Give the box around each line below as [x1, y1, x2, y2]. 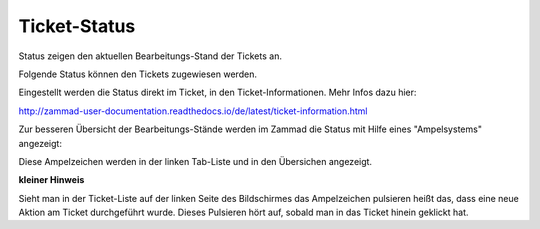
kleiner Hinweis [18, 174, 85, 186]
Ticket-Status [18, 15, 136, 37]
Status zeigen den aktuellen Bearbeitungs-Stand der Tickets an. [18, 50, 282, 62]
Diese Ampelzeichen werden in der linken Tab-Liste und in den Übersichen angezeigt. [18, 155, 373, 167]
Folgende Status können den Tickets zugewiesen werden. [18, 68, 257, 80]
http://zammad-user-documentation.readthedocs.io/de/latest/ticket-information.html [18, 105, 368, 117]
